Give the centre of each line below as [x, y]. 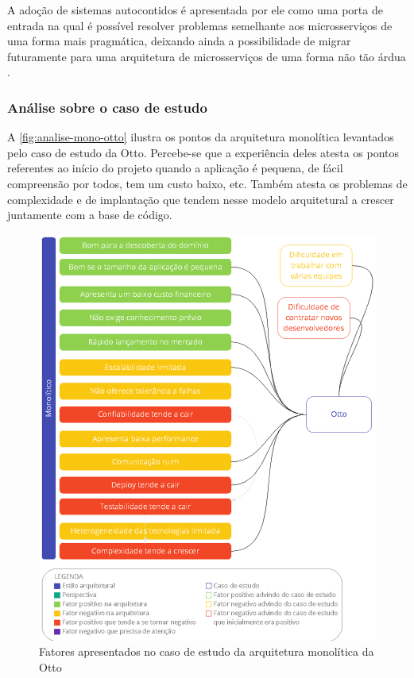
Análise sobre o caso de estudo [107, 107]
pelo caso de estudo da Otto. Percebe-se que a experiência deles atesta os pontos [203, 152]
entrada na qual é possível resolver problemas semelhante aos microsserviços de [200, 25]
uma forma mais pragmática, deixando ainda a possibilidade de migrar [179, 41]
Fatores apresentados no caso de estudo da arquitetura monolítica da [207, 651]
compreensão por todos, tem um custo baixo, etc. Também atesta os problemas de [207, 183]
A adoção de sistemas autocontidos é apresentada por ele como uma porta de [195, 10]
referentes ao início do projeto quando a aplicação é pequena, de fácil [175, 168]
